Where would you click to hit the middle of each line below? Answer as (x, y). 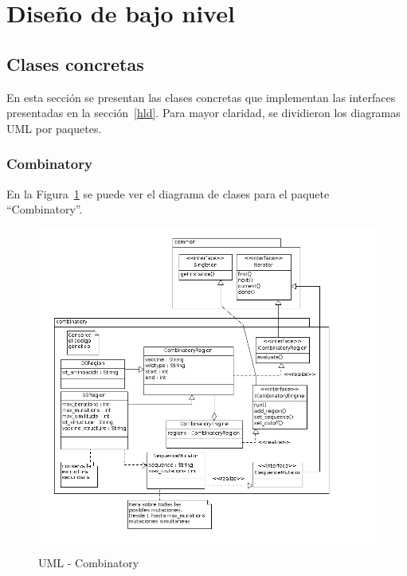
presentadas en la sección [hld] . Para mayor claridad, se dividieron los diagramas (203, 113)
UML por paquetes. (54, 128)
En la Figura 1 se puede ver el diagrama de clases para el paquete (168, 193)
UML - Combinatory (89, 562)
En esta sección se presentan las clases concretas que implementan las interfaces (201, 97)
